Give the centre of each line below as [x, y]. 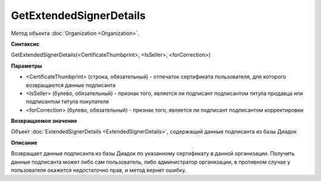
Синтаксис [25, 44]
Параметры [26, 66]
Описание [24, 142]
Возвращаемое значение [44, 121]
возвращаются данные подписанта [71, 85]
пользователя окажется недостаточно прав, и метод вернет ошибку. [99, 170]
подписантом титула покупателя [67, 101]
